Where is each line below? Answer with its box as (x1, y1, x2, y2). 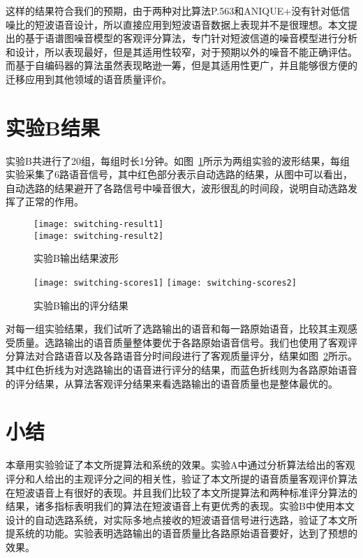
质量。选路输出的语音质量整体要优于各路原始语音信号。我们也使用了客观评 (15, 335, 357, 349)
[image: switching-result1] (34, 219, 164, 230)
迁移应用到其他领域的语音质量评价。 (6, 71, 172, 86)
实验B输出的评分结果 (34, 298, 128, 312)
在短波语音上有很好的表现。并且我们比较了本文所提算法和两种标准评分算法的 (6, 485, 357, 499)
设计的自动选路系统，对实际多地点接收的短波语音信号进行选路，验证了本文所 (6, 512, 357, 527)
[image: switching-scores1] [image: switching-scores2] (34, 277, 297, 288)
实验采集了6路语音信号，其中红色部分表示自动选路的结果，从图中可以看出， (6, 167, 353, 182)
